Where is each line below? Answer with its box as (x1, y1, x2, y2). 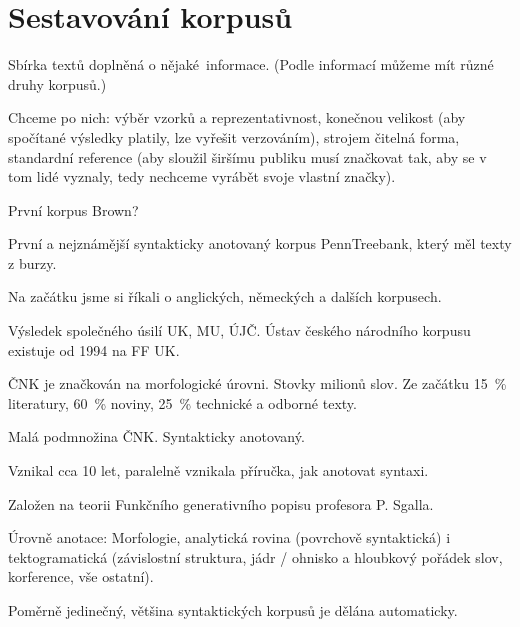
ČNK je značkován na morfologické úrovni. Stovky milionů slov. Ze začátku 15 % (8, 373, 507, 394)
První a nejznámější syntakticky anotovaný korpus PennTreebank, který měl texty (8, 233, 512, 254)
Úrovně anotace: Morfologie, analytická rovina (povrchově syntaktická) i (8, 527, 451, 548)
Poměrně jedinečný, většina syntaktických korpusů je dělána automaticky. (8, 600, 458, 620)
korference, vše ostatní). (8, 566, 154, 587)
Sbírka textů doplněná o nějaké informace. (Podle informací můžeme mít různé (8, 54, 494, 75)
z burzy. (8, 252, 57, 273)
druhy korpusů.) (8, 73, 107, 94)
